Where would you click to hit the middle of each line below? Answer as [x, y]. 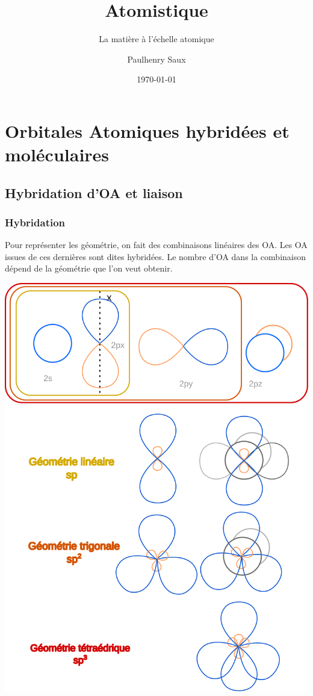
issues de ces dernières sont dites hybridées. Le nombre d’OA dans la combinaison [156, 256]
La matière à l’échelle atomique [156, 39]
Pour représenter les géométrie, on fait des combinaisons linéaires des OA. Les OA [156, 245]
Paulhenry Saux [156, 59]
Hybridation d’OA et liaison [94, 192]
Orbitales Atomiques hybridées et [147, 130]
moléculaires [57, 154]
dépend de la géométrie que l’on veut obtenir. [89, 268]
